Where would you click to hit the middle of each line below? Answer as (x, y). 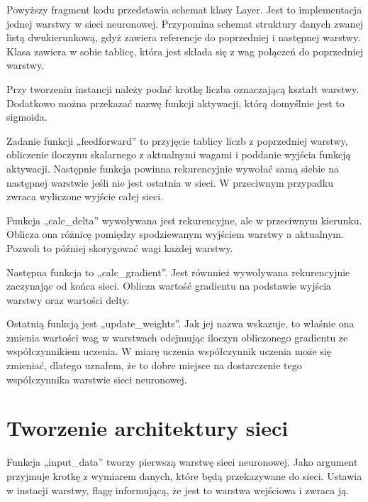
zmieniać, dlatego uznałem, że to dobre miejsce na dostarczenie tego (154, 365)
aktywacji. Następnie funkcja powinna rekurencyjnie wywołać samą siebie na (173, 168)
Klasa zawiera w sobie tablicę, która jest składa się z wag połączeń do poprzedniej (185, 51)
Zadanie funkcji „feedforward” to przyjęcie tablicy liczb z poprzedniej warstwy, (177, 140)
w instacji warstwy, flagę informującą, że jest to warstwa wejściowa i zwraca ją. (178, 490)
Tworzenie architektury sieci (147, 428)
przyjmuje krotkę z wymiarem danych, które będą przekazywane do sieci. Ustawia (184, 475)
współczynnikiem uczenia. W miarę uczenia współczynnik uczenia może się (169, 351)
